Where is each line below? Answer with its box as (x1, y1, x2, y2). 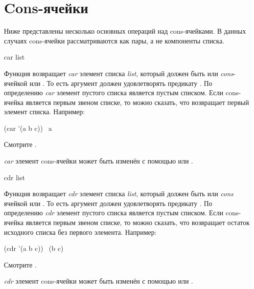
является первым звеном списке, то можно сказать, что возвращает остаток (25, 217, 250, 227)
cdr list (4, 172, 25, 182)
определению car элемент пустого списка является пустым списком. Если (4, 87, 224, 98)
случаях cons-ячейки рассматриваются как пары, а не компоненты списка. (4, 35, 225, 45)
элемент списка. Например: (4, 106, 85, 117)
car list (4, 52, 25, 62)
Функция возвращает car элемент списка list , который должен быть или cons (4, 68, 233, 78)
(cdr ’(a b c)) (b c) (4, 243, 64, 253)
